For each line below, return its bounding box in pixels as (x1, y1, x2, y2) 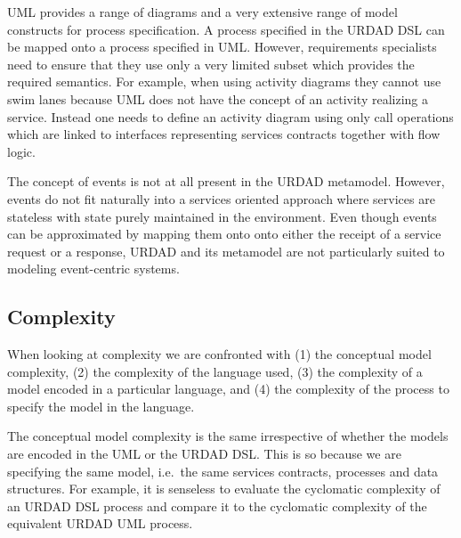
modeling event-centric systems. (7, 259, 180, 278)
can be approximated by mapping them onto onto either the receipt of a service (7, 224, 441, 243)
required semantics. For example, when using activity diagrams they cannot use (7, 72, 441, 91)
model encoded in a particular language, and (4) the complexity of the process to (7, 379, 449, 398)
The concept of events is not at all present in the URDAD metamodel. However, (7, 172, 445, 191)
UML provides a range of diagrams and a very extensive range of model (7, 3, 398, 20)
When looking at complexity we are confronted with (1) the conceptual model (7, 345, 432, 363)
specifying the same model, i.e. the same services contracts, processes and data (7, 461, 439, 480)
